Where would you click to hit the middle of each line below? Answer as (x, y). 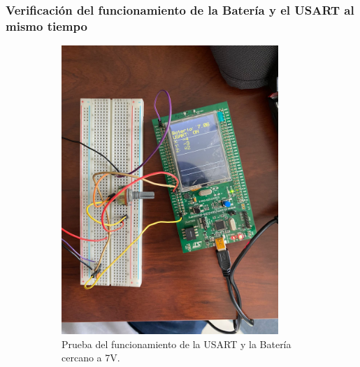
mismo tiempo (46, 26)
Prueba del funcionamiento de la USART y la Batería (177, 344)
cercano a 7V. (91, 358)
